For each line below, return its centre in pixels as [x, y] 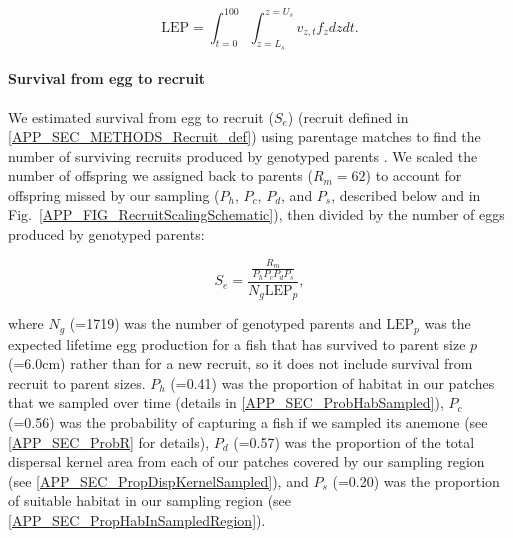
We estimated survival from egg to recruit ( [141, 116]
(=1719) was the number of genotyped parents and [225, 323]
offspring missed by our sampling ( [114, 194]
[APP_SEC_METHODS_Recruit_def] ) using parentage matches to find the [244, 136]
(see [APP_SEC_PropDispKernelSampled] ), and [158, 480]
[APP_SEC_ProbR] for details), [109, 441]
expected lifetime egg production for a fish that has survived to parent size [237, 343]
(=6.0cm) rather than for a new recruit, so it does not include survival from [240, 363]
